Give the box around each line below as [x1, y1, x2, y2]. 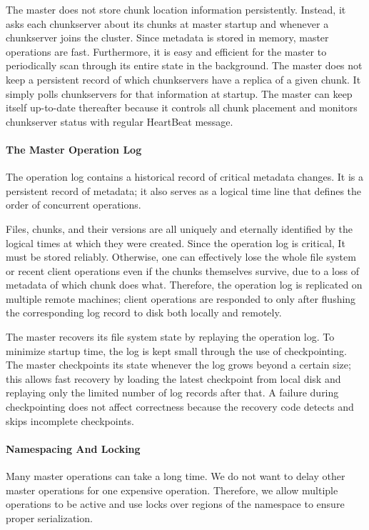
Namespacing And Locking [6, 441, 141, 456]
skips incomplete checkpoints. [6, 413, 134, 428]
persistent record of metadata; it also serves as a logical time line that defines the [6, 183, 362, 198]
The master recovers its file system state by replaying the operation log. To [6, 329, 335, 344]
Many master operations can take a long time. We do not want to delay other [6, 469, 345, 484]
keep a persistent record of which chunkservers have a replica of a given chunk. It [6, 71, 361, 86]
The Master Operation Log [6, 141, 142, 156]
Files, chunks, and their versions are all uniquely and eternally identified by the [6, 221, 353, 236]
